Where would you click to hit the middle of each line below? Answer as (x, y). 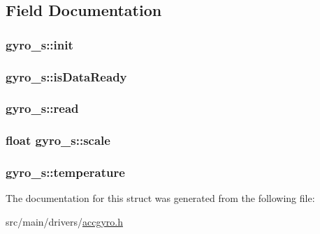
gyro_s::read (42, 108)
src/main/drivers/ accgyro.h (64, 221)
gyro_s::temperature (65, 172)
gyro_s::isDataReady (66, 76)
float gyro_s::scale (58, 140)
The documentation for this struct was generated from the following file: (160, 198)
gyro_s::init (39, 44)
